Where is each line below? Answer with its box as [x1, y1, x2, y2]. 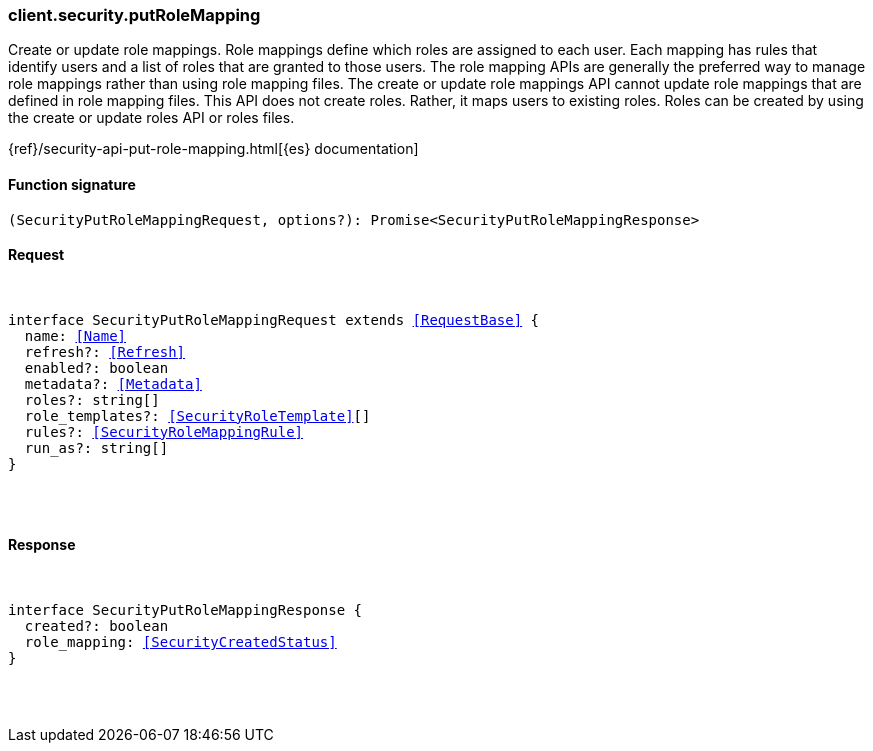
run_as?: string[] [24, 439, 169, 456]
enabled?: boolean [24, 359, 169, 376]
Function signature [8, 175, 136, 193]
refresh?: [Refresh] [24, 343, 186, 360]
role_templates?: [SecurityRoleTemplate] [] [24, 407, 371, 424]
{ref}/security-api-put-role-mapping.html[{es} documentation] [8, 140, 419, 158]
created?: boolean [24, 618, 169, 635]
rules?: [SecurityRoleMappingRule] [24, 423, 304, 440]
